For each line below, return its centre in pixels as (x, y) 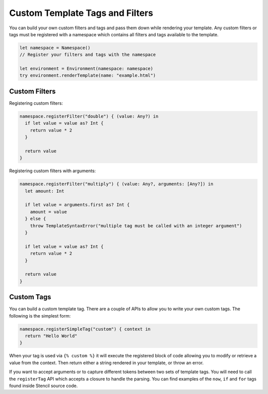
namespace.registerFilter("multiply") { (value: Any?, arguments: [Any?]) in (116, 184)
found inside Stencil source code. (43, 386)
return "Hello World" (51, 336)
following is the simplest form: (40, 316)
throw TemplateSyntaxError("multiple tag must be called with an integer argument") (136, 226)
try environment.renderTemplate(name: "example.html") (88, 75)
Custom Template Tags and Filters (81, 13)
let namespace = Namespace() (55, 48)
